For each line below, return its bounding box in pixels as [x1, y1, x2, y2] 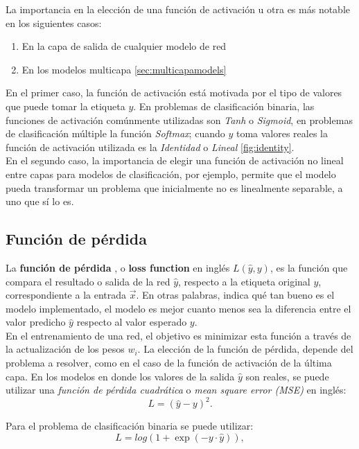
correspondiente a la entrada [6, 288, 127, 302]
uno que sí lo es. [6, 194, 74, 209]
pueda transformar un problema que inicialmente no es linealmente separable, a [6, 180, 343, 195]
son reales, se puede [245, 369, 329, 383]
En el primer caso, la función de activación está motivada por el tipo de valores [6, 85, 342, 100]
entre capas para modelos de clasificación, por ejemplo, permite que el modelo [6, 166, 336, 181]
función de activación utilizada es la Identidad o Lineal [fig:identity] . [6, 139, 295, 154]
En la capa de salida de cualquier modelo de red [21, 39, 227, 53]
